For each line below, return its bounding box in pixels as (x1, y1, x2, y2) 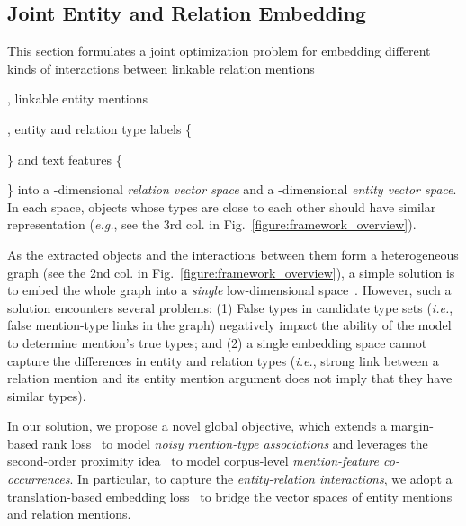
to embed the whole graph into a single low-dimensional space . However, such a (7, 281, 452, 299)
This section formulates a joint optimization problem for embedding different (7, 41, 431, 60)
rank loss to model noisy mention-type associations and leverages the (41, 433, 428, 452)
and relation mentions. (7, 504, 131, 523)
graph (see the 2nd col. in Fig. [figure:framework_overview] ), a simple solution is (7, 263, 455, 281)
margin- (390, 416, 435, 435)
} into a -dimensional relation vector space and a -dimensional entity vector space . (7, 180, 457, 199)
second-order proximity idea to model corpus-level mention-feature (7, 451, 379, 470)
